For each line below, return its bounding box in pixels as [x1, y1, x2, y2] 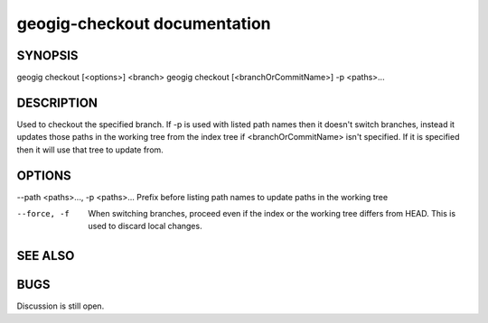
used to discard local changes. [88, 221, 202, 232]
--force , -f [16, 208, 70, 219]
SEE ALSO [16, 248, 75, 263]
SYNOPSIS [16, 48, 79, 63]
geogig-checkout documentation [16, 14, 271, 33]
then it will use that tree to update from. [16, 144, 164, 155]
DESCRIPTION [16, 95, 99, 110]
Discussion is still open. [16, 300, 105, 311]
